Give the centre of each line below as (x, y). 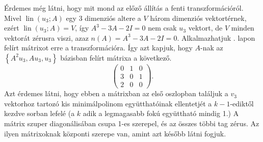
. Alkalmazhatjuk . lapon (216, 37)
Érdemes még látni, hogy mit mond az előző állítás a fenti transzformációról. (124, 8)
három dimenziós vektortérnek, (198, 18)
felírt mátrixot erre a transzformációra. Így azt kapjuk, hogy (98, 48)
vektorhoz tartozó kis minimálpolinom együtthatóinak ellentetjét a (108, 103)
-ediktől (242, 103)
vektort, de (205, 28)
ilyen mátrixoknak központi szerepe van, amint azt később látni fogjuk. (115, 133)
